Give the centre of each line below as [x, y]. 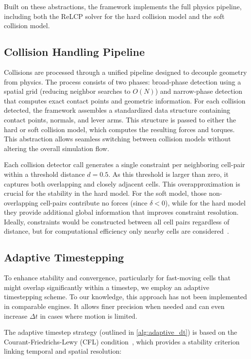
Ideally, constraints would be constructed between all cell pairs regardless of [117, 221]
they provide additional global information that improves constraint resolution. [121, 212]
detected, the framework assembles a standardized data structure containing [117, 110]
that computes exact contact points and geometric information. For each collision [125, 100]
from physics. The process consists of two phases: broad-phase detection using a [123, 81]
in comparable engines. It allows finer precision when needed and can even [114, 306]
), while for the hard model [205, 202]
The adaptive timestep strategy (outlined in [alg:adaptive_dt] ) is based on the [121, 332]
